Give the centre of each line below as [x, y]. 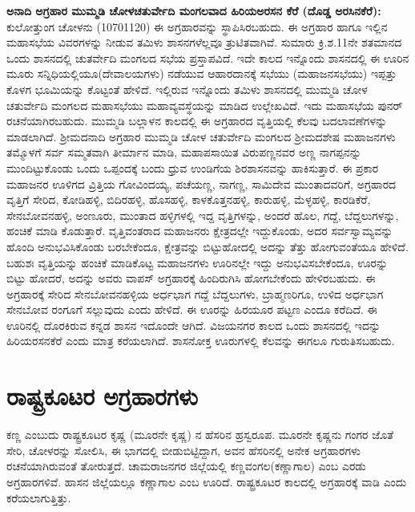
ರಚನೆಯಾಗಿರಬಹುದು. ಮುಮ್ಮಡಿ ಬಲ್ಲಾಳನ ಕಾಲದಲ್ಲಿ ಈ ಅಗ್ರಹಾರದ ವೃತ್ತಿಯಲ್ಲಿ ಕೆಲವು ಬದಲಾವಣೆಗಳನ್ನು [197, 121]
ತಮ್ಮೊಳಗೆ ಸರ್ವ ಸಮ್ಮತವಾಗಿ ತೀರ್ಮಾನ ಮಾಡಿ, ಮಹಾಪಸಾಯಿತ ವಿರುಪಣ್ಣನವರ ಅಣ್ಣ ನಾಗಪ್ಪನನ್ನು [184, 152]
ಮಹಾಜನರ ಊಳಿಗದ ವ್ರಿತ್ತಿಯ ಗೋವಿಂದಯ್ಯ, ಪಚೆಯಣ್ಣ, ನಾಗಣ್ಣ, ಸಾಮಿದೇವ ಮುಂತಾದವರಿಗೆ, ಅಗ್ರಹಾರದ [201, 183]
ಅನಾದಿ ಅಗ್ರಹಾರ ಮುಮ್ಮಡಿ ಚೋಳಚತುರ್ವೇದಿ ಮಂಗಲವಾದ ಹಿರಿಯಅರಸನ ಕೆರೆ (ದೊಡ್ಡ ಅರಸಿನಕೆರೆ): [194, 10]
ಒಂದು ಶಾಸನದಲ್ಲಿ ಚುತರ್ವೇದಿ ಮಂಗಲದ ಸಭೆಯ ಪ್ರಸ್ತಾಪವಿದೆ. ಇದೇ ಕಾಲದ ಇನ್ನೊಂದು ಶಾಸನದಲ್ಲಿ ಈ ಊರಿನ [208, 57]
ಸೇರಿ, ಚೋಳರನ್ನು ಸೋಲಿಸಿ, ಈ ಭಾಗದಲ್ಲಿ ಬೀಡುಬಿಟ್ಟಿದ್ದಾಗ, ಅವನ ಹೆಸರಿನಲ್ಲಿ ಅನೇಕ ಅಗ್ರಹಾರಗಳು [184, 450]
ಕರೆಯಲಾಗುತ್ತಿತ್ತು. [39, 497]
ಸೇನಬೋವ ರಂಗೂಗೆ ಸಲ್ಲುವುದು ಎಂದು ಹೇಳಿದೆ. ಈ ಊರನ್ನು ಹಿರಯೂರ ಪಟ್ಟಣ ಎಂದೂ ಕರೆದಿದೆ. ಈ [192, 309]
